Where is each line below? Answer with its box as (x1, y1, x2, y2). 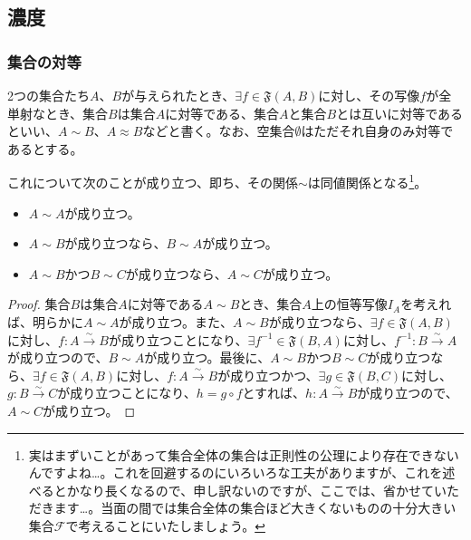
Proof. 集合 (7, 294, 71, 313)
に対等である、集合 (165, 103, 280, 122)
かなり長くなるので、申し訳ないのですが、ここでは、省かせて (66, 480, 434, 499)
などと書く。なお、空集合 (142, 121, 295, 140)
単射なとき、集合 (7, 103, 109, 122)
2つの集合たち (7, 86, 90, 104)
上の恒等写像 (311, 294, 388, 313)
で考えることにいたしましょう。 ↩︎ (65, 516, 265, 535)
